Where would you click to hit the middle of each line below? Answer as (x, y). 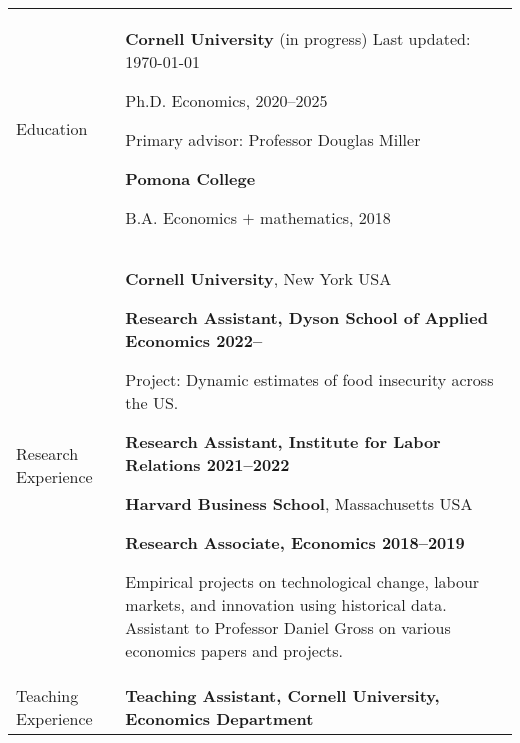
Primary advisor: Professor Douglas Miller (273, 139)
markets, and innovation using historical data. (286, 604)
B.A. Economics (181, 217)
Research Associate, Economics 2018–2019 (295, 542)
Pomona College (190, 178)
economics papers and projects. (234, 650)
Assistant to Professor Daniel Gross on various (288, 627)
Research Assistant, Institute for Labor (283, 441)
